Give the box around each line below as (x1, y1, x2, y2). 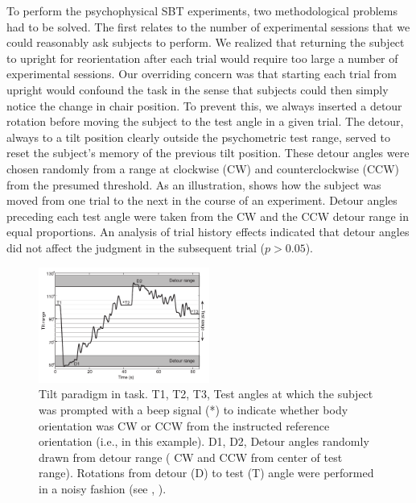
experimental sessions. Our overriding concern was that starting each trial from (6, 65, 397, 82)
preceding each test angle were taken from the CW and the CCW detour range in (6, 207, 409, 224)
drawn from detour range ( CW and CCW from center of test (39, 448, 343, 465)
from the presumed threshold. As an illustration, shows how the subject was (6, 176, 381, 193)
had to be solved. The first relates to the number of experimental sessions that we (6, 18, 410, 35)
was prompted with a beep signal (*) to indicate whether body (39, 401, 348, 418)
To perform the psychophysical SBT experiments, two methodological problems (6, 2, 397, 19)
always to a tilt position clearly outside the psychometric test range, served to (6, 128, 390, 145)
